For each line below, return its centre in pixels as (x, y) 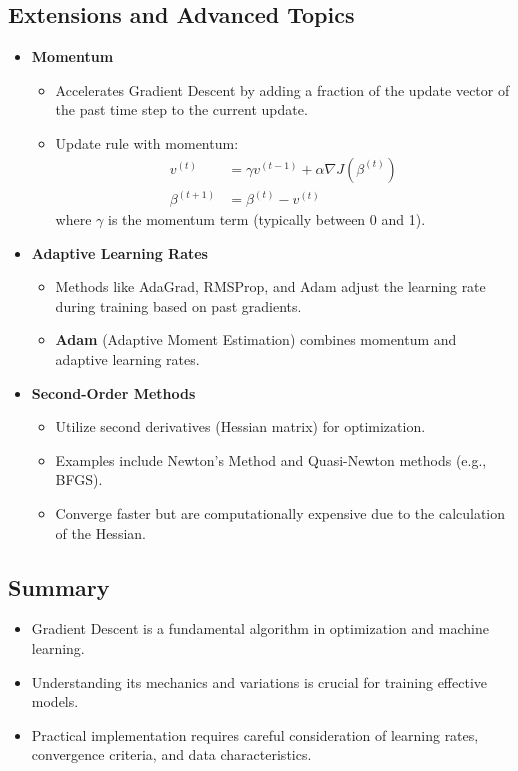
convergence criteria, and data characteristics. (171, 754)
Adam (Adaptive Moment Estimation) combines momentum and (256, 339)
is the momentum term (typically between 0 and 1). (267, 219)
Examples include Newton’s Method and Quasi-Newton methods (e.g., (271, 459)
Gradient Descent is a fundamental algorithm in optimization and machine (260, 628)
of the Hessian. (100, 532)
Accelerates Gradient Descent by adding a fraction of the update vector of (282, 89)
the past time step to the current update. (181, 109)
